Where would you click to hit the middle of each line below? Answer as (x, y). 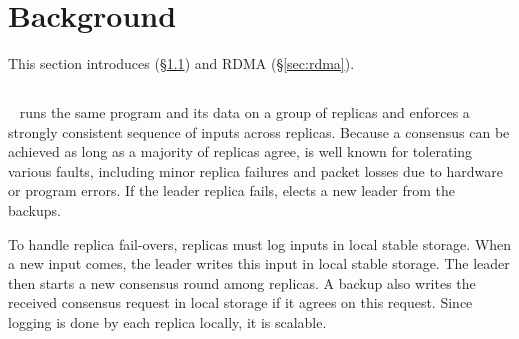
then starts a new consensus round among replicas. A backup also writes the (242, 282)
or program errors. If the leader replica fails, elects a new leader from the (232, 190)
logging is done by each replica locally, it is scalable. (167, 322)
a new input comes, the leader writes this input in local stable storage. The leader (259, 263)
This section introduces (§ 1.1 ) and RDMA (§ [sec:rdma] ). (181, 63)
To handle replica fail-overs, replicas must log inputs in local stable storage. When (260, 243)
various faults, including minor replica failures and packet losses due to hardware (255, 170)
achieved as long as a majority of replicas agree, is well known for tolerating (240, 151)
